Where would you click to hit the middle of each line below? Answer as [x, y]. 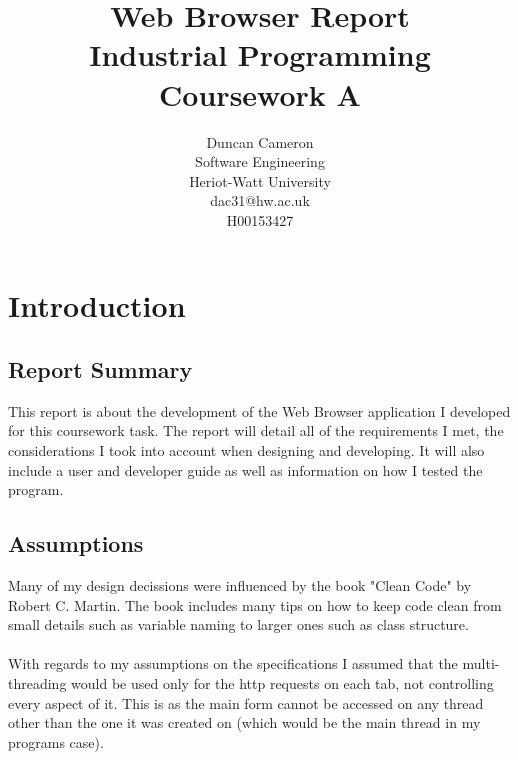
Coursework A [260, 93]
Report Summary [100, 369]
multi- [481, 663]
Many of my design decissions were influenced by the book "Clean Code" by [240, 585]
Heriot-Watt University [260, 180]
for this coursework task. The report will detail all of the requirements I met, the [256, 430]
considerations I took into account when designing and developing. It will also [246, 450]
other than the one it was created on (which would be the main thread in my [244, 722]
